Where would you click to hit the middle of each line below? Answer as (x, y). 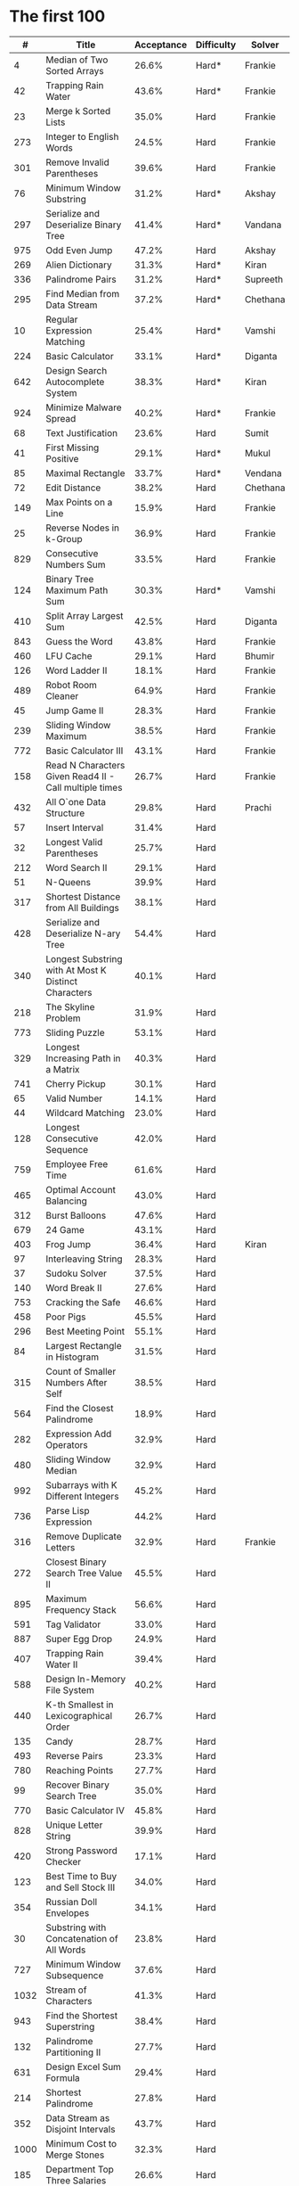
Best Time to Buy (81, 1876)
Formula (63, 2077)
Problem (64, 1018)
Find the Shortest (82, 2015)
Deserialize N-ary (83, 933)
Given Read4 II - (81, 776)
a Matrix (63, 1069)
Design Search (77, 370)
